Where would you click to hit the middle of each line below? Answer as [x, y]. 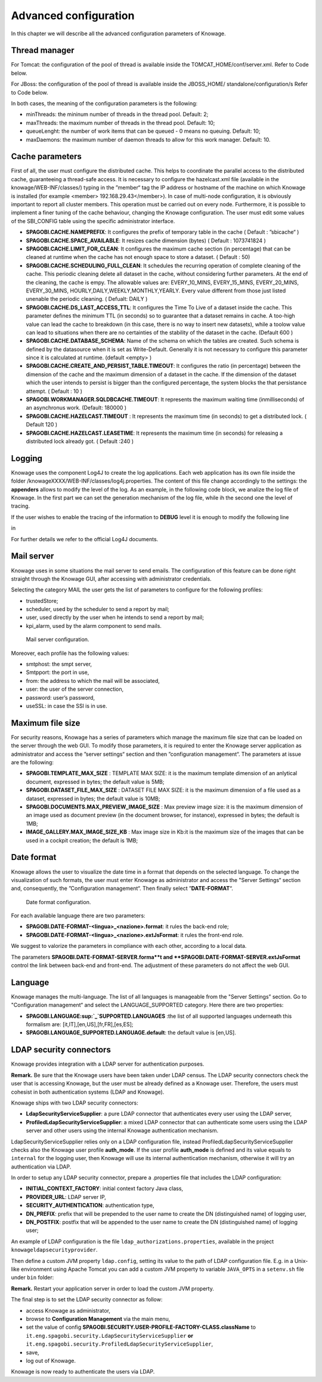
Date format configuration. [58, 902]
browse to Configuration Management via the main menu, [98, 1319]
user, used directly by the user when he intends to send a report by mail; [115, 617]
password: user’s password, [61, 697]
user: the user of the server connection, [75, 689]
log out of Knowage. [51, 1360]
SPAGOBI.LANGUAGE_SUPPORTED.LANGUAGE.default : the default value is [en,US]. [131, 1033]
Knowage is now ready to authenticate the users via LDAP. [83, 1372]
